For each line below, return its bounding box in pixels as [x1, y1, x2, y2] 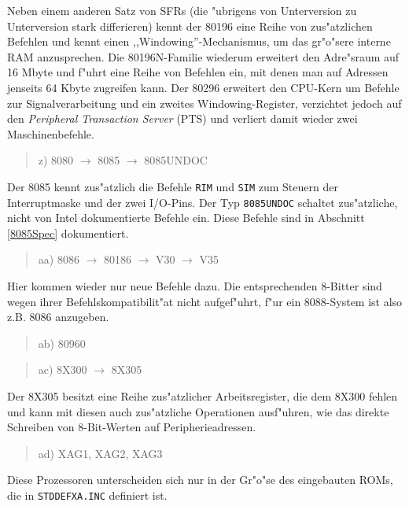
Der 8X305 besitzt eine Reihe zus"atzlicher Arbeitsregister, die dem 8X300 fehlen [7, 388, 398, 404]
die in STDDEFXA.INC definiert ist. [7, 486, 168, 503]
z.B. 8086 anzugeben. [7, 308, 109, 325]
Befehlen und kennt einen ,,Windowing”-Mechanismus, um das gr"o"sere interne [7, 33, 391, 50]
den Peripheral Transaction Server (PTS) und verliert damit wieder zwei [7, 110, 358, 127]
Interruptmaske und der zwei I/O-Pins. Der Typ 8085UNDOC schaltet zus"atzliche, [7, 194, 398, 210]
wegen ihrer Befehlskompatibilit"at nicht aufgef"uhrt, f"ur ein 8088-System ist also [7, 293, 403, 309]
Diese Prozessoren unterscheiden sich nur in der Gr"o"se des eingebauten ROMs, [7, 471, 393, 488]
